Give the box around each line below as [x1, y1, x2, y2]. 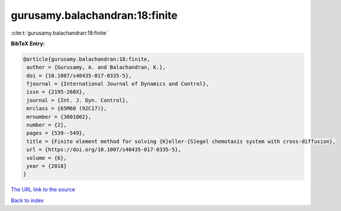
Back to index [11, 197, 44, 204]
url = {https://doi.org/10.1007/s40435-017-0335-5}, [26, 146, 181, 153]
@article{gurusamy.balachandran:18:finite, [23, 56, 151, 62]
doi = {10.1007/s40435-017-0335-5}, [26, 72, 132, 79]
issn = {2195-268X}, [26, 89, 86, 95]
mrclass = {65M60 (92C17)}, [26, 105, 107, 112]
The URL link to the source [11, 186, 76, 193]
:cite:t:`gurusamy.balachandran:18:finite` [11, 29, 109, 36]
